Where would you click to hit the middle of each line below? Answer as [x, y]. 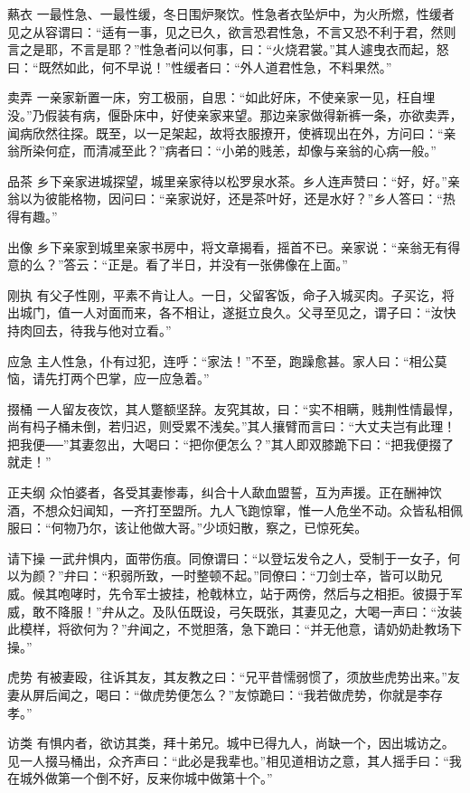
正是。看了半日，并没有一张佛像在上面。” [228, 264]
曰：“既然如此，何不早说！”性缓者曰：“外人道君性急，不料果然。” [200, 66]
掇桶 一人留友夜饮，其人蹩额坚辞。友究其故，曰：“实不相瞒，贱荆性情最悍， [234, 408]
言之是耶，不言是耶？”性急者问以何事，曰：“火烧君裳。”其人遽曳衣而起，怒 [228, 49]
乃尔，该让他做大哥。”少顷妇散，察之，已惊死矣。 [222, 528]
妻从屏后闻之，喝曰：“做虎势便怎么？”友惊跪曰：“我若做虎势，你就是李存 [225, 694]
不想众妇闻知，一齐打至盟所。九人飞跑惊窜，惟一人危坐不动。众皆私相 [241, 510]
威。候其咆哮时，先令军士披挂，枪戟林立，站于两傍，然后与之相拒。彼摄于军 [235, 594]
